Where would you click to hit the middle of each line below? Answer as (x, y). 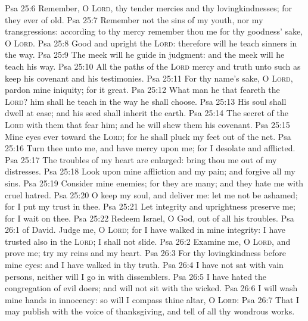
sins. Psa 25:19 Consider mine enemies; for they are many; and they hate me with (154, 183)
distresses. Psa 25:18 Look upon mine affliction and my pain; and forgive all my (150, 171)
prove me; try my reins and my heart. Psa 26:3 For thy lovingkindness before (145, 253)
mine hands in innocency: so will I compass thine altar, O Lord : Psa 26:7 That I (152, 299)
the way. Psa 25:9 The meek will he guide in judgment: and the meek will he (145, 54)
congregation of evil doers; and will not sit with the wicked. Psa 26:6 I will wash (151, 288)
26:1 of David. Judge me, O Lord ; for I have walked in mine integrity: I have (145, 230)
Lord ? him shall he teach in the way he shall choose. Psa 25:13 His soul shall (146, 101)
